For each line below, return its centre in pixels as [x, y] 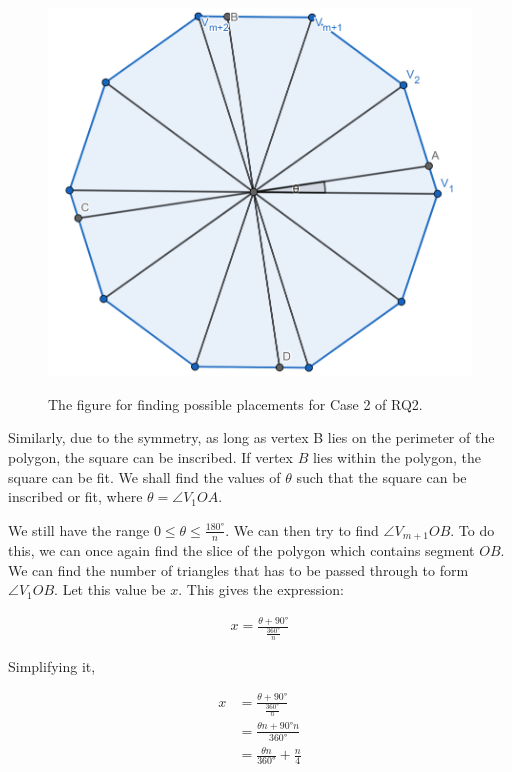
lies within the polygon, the [397, 456]
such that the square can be [381, 476]
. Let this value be [110, 589]
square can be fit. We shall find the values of [144, 476]
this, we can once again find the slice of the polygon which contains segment [241, 550]
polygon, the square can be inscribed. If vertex [150, 456]
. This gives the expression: [261, 589]
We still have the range [79, 529]
